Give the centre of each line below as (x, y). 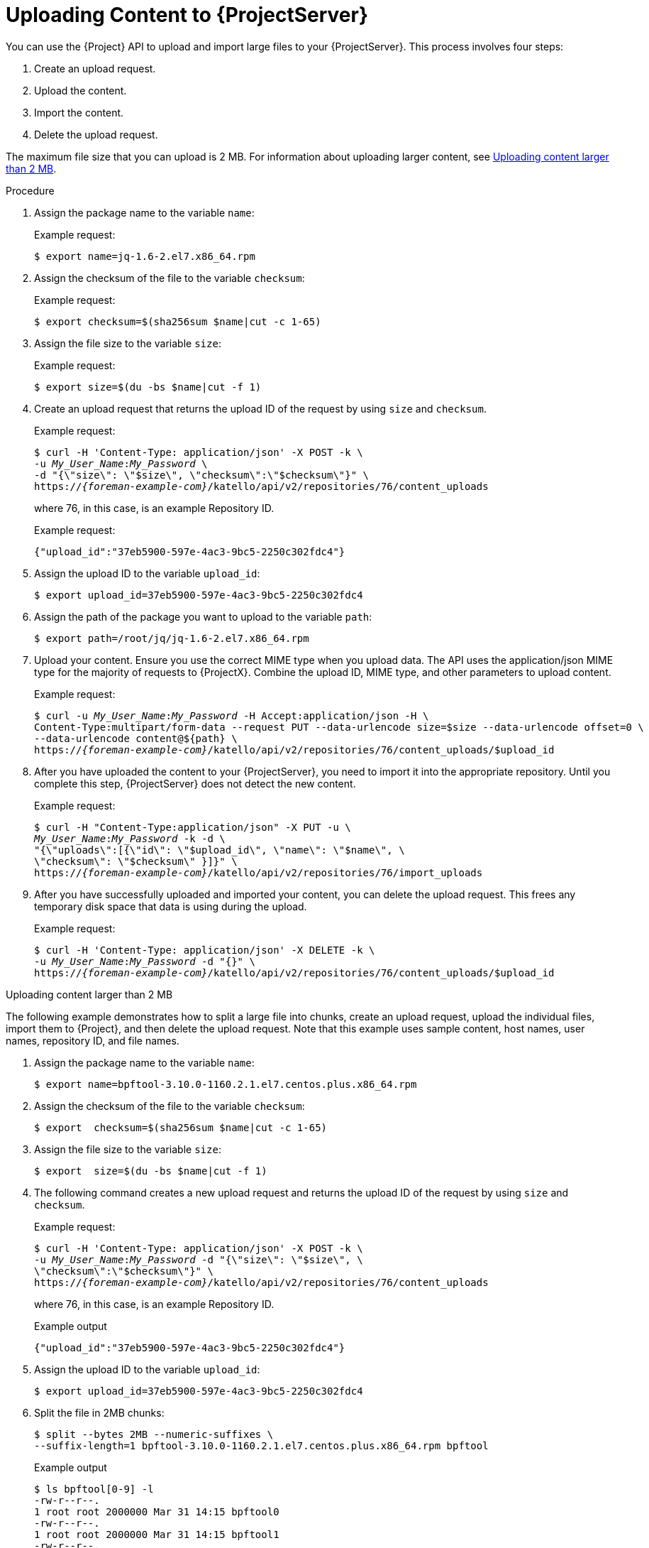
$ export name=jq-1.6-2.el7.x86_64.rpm (145, 256)
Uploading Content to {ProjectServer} (187, 15)
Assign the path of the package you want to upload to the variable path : (203, 616)
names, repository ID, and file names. (93, 1040)
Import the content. (79, 112)
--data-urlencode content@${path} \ (136, 738)
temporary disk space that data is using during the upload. (171, 906)
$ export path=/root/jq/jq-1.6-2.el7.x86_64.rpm (172, 638)
